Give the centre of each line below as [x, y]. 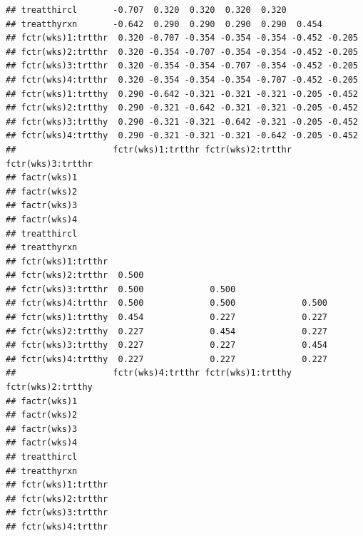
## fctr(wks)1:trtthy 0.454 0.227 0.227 [167, 318]
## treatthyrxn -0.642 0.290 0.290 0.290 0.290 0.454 [164, 24]
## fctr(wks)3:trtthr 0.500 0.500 [121, 289]
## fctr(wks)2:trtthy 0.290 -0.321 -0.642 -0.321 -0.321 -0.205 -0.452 [182, 108]
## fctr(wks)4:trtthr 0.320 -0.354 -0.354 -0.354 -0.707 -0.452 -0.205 [182, 79]
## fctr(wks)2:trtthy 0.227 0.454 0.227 [167, 331]
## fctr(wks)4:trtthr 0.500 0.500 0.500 [167, 303]
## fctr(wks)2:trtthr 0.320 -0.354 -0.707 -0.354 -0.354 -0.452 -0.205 [182, 52]
